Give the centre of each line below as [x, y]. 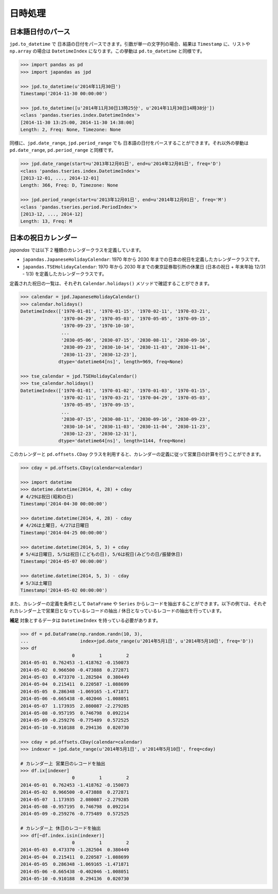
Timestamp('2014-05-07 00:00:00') [64, 561]
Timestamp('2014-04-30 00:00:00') [64, 504]
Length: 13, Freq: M [46, 221]
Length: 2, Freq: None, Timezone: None [71, 129]
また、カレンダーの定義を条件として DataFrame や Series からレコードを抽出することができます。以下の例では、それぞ [138, 603]
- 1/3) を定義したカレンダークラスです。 [65, 274]
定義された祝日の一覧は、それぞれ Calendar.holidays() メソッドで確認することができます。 [111, 283]
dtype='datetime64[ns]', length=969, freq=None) [121, 362]
